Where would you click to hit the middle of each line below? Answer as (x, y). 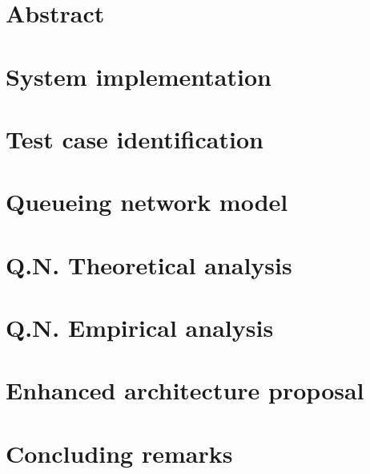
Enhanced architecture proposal (185, 390)
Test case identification (135, 138)
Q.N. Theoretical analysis (149, 264)
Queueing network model (147, 202)
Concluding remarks (119, 453)
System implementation (139, 76)
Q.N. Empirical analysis (140, 328)
